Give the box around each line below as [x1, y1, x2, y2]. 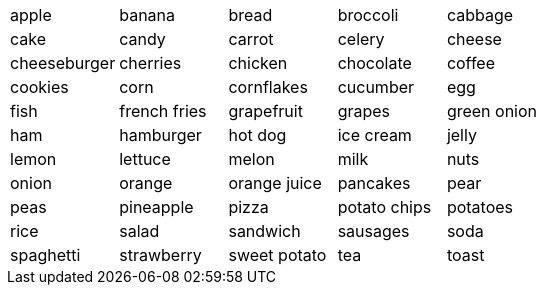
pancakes [337, 173, 411, 193]
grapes [337, 101, 391, 121]
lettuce [119, 149, 171, 169]
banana [119, 5, 176, 25]
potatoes [446, 197, 514, 217]
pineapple [119, 197, 194, 217]
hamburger [119, 125, 202, 145]
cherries [119, 53, 182, 73]
